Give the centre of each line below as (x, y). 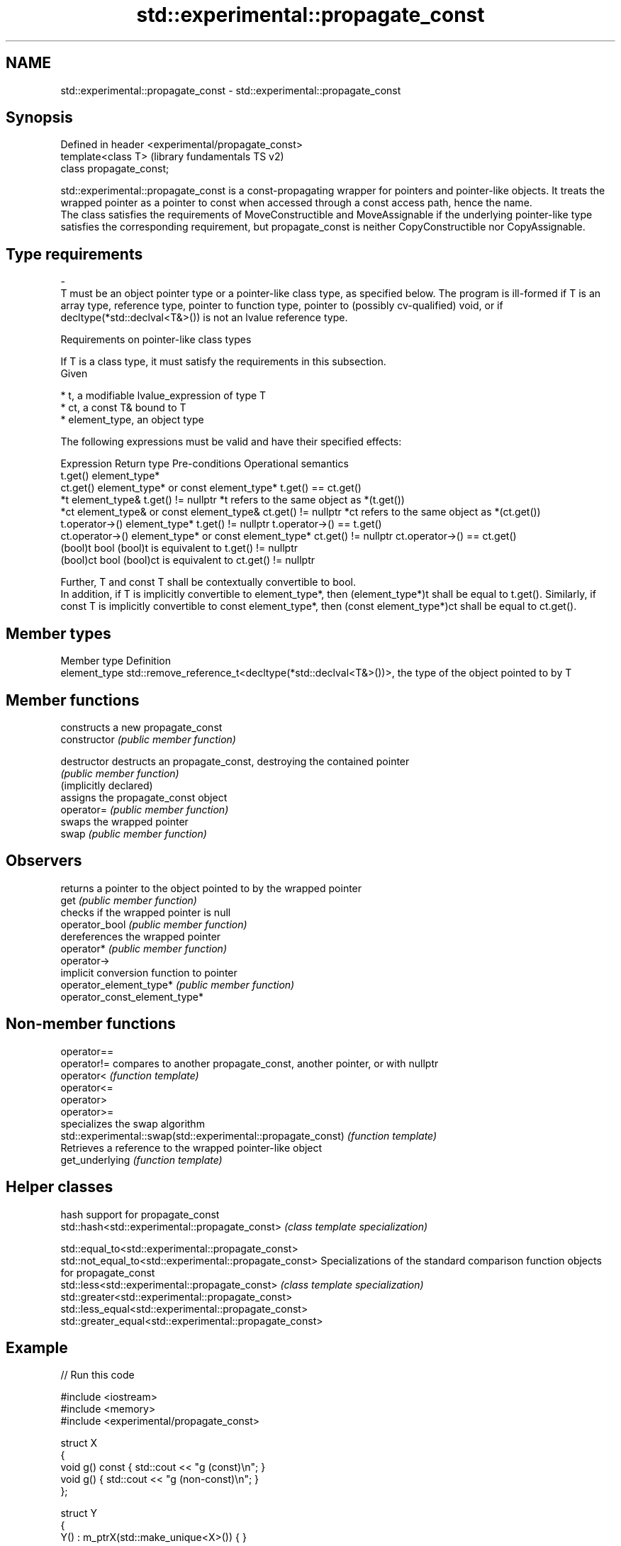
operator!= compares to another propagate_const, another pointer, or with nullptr (250, 1063)
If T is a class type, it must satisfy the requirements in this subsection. (223, 362)
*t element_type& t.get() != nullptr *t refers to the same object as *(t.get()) (233, 500)
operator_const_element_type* (132, 996)
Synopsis (39, 118)
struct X (79, 1443)
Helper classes (60, 1187)
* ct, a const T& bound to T (123, 408)
